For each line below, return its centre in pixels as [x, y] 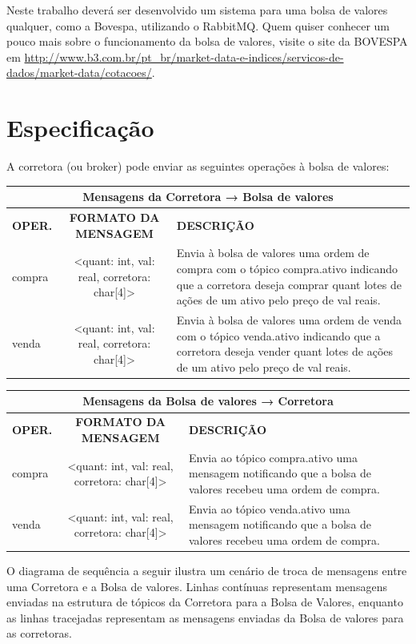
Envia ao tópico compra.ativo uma [274, 457]
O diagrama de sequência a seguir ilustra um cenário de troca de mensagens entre [207, 571]
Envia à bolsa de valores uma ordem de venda [289, 320]
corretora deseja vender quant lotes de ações [285, 351]
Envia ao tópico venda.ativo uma [270, 508]
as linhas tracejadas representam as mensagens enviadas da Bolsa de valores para [205, 617]
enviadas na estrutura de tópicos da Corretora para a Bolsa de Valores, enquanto [205, 602]
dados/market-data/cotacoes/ [79, 72]
